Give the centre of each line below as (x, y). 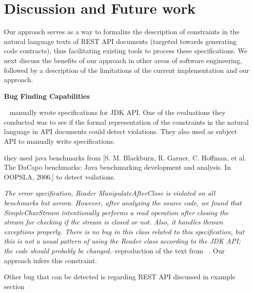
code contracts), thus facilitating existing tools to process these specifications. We (126, 51)
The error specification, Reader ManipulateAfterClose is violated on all (110, 193)
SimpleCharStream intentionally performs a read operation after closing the (116, 212)
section (14, 286)
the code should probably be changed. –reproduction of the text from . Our (114, 250)
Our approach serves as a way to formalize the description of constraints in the (122, 32)
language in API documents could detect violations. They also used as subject (121, 131)
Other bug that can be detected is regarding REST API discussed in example (120, 277)
